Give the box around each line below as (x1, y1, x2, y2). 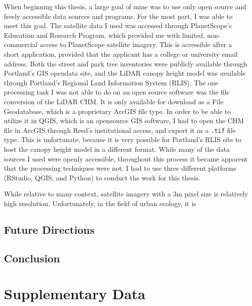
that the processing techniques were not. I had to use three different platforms (4, 163, 236, 173)
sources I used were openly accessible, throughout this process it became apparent (4, 153, 248, 163)
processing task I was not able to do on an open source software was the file (4, 87, 230, 97)
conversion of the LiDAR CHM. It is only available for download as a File (4, 96, 224, 106)
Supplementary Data (4, 284, 146, 304)
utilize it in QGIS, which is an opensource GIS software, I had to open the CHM (4, 115, 244, 126)
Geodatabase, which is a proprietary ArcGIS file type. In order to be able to (4, 106, 231, 116)
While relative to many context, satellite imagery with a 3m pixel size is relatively (4, 189, 248, 199)
